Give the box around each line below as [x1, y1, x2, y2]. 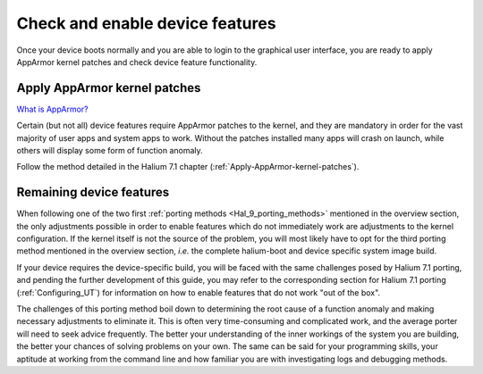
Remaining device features [16, 185, 170, 200]
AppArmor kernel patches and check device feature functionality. [16, 56, 258, 67]
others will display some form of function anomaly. [16, 145, 203, 156]
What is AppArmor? [16, 104, 89, 114]
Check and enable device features [16, 13, 276, 33]
